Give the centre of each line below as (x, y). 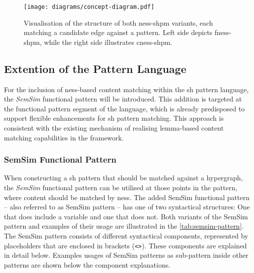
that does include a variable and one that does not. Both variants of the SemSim (126, 216)
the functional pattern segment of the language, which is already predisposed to (125, 108)
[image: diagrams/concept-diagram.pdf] (89, 7)
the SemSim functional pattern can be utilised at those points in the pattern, (121, 188)
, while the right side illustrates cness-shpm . (106, 42)
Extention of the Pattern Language (95, 68)
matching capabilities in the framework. (64, 137)
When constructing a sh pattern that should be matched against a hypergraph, (124, 178)
